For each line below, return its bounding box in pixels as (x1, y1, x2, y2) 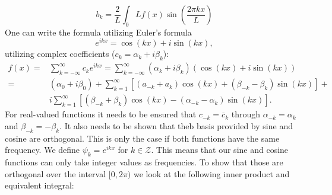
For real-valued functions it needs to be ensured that (5, 108, 197, 120)
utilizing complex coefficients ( (5, 47, 115, 60)
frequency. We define (5, 143, 80, 156)
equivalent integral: (5, 179, 74, 191)
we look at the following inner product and (133, 167, 290, 180)
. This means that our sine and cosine (151, 143, 289, 156)
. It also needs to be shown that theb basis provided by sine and (59, 119, 293, 132)
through (231, 108, 260, 120)
